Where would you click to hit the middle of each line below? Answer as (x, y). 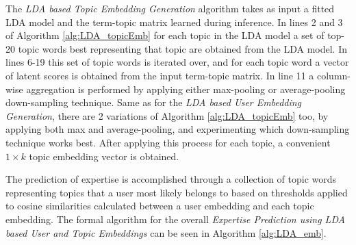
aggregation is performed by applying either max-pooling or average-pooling (186, 89)
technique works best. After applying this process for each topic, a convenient (168, 142)
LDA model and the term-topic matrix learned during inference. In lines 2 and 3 (174, 22)
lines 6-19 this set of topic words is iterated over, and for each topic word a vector (177, 62)
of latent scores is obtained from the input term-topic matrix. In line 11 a (160, 75)
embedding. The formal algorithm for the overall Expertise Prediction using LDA (175, 219)
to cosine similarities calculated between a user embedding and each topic (160, 206)
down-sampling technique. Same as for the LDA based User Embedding (154, 102)
